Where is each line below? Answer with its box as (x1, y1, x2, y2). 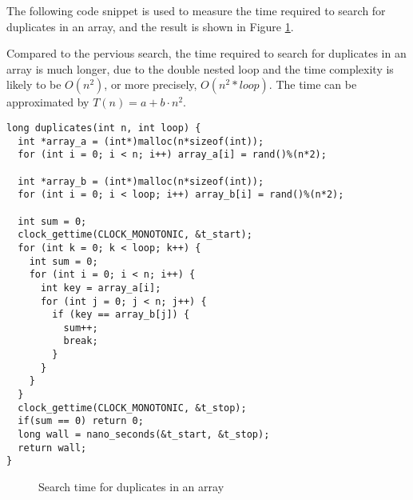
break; (63, 335, 98, 347)
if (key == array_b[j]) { (52, 309, 190, 321)
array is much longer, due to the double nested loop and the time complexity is (6, 60, 394, 77)
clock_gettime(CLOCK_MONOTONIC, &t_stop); (18, 402, 247, 414)
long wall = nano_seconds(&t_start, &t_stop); (18, 429, 270, 441)
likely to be (6, 76, 62, 93)
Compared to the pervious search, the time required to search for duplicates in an (6, 45, 407, 62)
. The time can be (268, 76, 357, 93)
